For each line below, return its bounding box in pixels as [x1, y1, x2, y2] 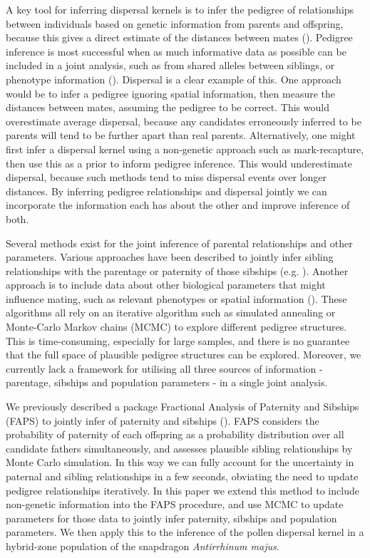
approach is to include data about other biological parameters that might [6, 277, 326, 292]
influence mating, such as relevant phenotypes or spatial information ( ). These [6, 291, 347, 306]
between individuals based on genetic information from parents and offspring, [6, 16, 344, 31]
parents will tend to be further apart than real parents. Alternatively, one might [6, 128, 356, 143]
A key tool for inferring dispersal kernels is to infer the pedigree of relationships [6, 2, 354, 16]
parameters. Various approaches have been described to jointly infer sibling [6, 249, 334, 264]
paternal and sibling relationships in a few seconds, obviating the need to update [6, 469, 359, 483]
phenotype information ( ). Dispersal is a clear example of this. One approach [6, 71, 341, 86]
